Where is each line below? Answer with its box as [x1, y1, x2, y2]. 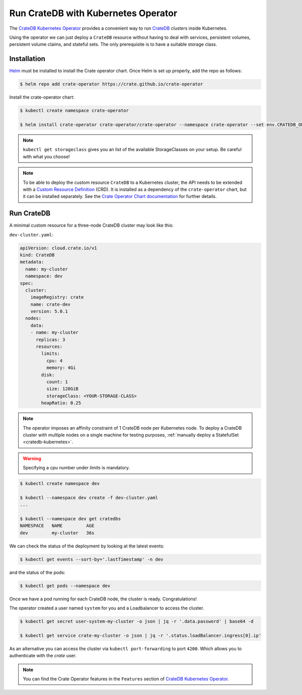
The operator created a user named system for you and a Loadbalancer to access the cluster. [9, 605, 204, 611]
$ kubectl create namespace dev [20, 481, 100, 486]
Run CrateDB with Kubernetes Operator [9, 8, 178, 19]
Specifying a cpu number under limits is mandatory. [23, 465, 130, 471]
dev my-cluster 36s [20, 530, 95, 536]
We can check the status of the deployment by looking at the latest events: [9, 543, 165, 549]
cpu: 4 [46, 358, 63, 364]
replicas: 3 [36, 336, 65, 342]
